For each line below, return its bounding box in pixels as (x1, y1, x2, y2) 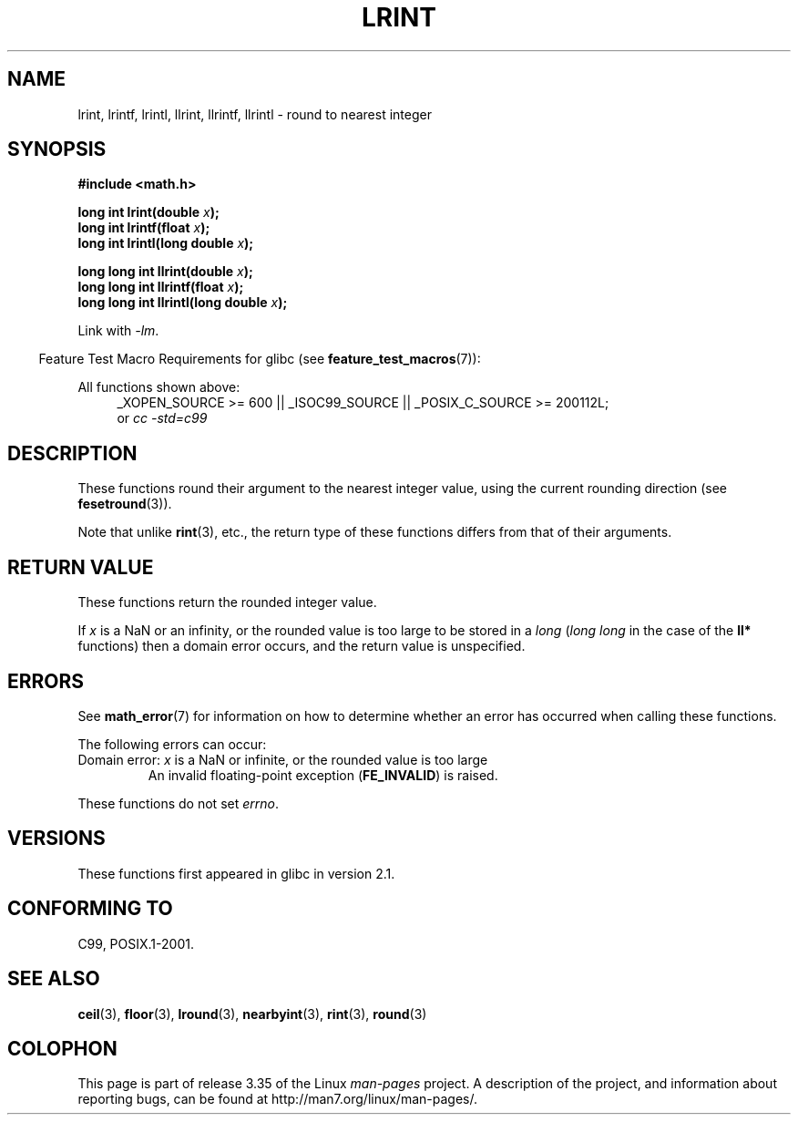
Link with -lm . (77, 323, 159, 339)
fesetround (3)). (77, 496, 172, 512)
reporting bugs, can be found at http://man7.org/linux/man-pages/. (77, 1091, 477, 1107)
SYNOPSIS (7, 138, 107, 161)
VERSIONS (7, 827, 106, 850)
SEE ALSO (7, 967, 100, 991)
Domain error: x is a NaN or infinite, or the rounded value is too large (77, 751, 488, 767)
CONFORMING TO (7, 897, 173, 921)
